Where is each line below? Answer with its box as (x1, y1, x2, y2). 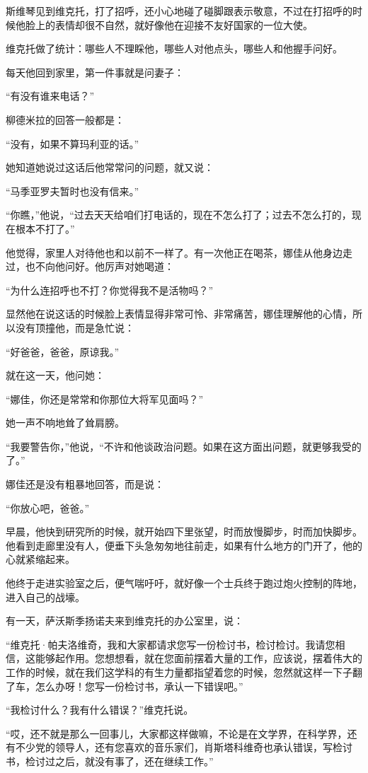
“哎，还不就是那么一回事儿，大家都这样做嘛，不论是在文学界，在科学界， (6, 726, 347, 740)
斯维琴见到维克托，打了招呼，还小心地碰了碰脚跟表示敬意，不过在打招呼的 (6, 4, 352, 18)
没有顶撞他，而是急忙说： (15, 320, 134, 335)
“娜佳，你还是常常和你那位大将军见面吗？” (6, 391, 204, 406)
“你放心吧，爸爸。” (6, 500, 90, 515)
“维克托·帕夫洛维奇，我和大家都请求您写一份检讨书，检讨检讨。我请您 (6, 637, 335, 651)
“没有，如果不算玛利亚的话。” (6, 136, 139, 151)
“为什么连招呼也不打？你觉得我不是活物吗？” (6, 282, 214, 297)
